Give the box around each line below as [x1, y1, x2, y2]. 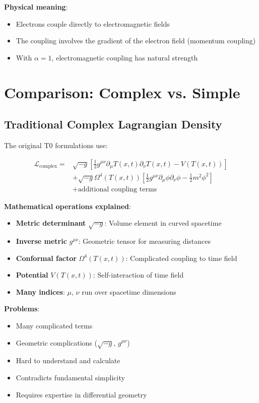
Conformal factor [16, 252, 77, 263]
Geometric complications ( [16, 337, 97, 348]
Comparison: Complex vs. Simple [4, 82, 240, 102]
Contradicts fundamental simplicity [16, 372, 125, 382]
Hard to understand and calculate [16, 355, 120, 366]
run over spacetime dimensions [82, 286, 176, 297]
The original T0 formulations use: [4, 140, 108, 150]
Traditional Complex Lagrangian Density [4, 116, 222, 132]
